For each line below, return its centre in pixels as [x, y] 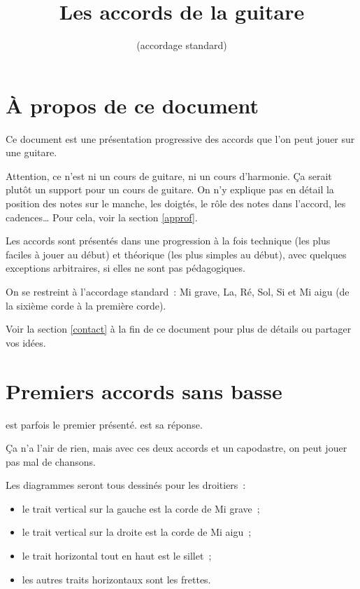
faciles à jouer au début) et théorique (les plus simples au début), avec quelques [176, 254]
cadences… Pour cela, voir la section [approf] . [102, 217]
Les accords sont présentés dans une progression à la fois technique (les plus [168, 241]
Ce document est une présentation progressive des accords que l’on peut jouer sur [180, 138]
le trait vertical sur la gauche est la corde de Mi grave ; [141, 508]
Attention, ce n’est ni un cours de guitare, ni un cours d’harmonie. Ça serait [169, 175]
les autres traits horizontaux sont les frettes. [116, 579]
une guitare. [31, 152]
